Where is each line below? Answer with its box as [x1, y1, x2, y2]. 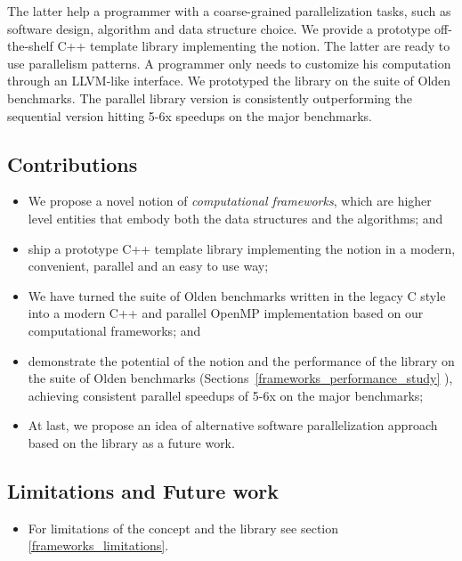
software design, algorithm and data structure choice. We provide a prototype [7, 19, 431, 37]
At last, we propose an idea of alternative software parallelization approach [28, 416, 438, 435]
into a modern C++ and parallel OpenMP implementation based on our [28, 304, 424, 322]
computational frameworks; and [28, 321, 201, 339]
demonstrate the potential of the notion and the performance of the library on [28, 351, 455, 370]
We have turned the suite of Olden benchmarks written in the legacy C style [28, 286, 446, 305]
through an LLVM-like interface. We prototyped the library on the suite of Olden [7, 71, 451, 90]
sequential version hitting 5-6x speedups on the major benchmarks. [7, 106, 373, 125]
